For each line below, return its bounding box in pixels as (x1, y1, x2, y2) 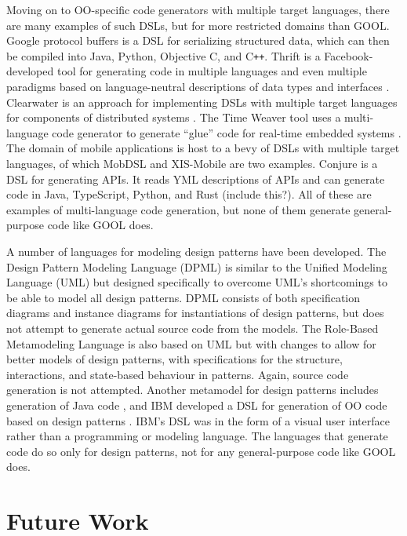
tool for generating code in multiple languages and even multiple (56, 63, 367, 79)
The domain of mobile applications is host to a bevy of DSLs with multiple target (6, 140, 400, 156)
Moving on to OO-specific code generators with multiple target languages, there (6, 2, 390, 17)
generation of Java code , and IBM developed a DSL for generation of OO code (6, 396, 387, 413)
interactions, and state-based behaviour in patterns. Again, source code (6, 366, 349, 382)
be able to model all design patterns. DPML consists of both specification (6, 289, 361, 305)
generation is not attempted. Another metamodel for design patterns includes (6, 381, 379, 398)
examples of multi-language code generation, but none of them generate (6, 201, 351, 217)
